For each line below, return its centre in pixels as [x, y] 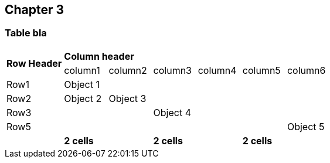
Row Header [34, 63]
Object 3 [127, 98]
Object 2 [83, 98]
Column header [99, 56]
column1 [82, 70]
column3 [172, 70]
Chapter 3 [35, 10]
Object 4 [172, 112]
